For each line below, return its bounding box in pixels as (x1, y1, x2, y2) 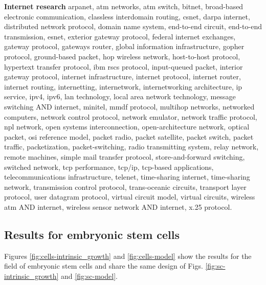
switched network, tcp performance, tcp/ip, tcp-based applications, (4, 161, 214, 172)
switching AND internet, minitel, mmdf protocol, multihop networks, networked (4, 101, 255, 112)
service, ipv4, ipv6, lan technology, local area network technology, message (4, 91, 236, 102)
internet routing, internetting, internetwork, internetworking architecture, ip (4, 81, 242, 92)
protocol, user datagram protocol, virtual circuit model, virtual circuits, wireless (4, 191, 255, 202)
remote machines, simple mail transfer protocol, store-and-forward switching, (4, 151, 245, 162)
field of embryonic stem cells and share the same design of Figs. (4, 260, 203, 271)
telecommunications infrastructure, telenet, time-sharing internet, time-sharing (4, 171, 250, 182)
